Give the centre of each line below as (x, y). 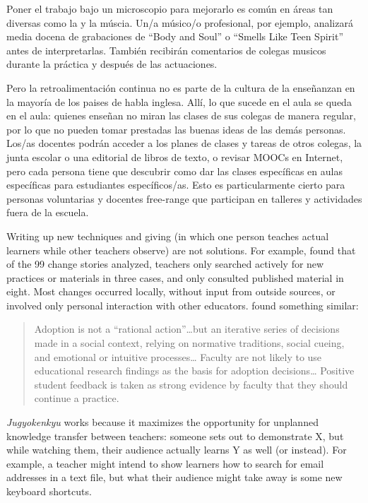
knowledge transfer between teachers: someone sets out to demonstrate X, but (175, 436)
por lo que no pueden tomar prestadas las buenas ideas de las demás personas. (176, 129)
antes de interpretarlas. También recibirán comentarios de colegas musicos (166, 50)
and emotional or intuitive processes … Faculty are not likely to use (178, 356)
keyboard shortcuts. (49, 491)
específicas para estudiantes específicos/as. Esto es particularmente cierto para (176, 185)
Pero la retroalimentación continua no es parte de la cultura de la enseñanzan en (181, 87)
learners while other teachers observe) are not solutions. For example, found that (181, 250)
